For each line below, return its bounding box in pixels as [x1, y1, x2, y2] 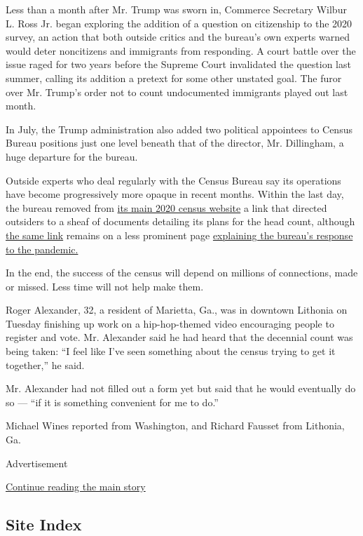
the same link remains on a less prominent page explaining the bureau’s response [6, 227, 353, 242]
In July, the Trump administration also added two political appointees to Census [6, 121, 352, 136]
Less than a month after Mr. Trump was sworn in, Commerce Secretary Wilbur [6, 2, 347, 16]
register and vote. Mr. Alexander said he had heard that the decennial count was [6, 330, 353, 344]
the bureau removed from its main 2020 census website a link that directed [6, 200, 327, 215]
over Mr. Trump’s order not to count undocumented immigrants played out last [6, 84, 348, 99]
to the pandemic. [6, 241, 78, 256]
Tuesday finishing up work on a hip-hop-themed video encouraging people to [6, 316, 334, 330]
